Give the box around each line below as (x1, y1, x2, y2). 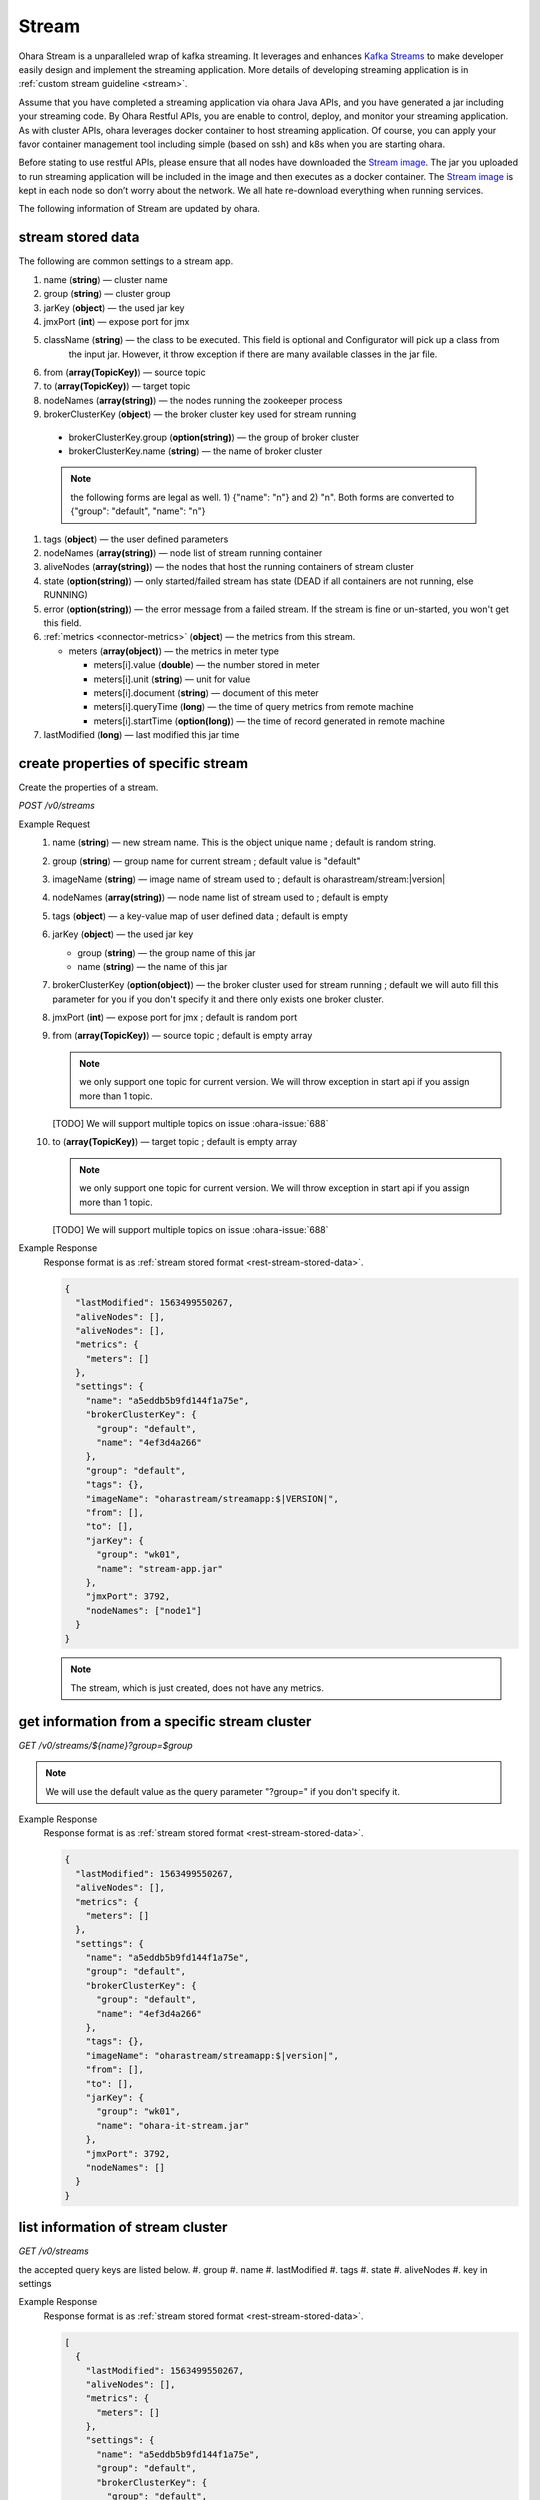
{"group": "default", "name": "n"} (70, 505, 206, 517)
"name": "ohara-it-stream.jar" (96, 2120, 250, 2131)
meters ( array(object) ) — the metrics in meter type (68, 645, 280, 657)
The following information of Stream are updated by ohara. (18, 203, 260, 215)
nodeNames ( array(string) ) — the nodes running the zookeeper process (43, 394, 343, 406)
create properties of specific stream (18, 755, 249, 772)
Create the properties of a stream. (18, 781, 159, 793)
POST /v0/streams (18, 800, 95, 812)
